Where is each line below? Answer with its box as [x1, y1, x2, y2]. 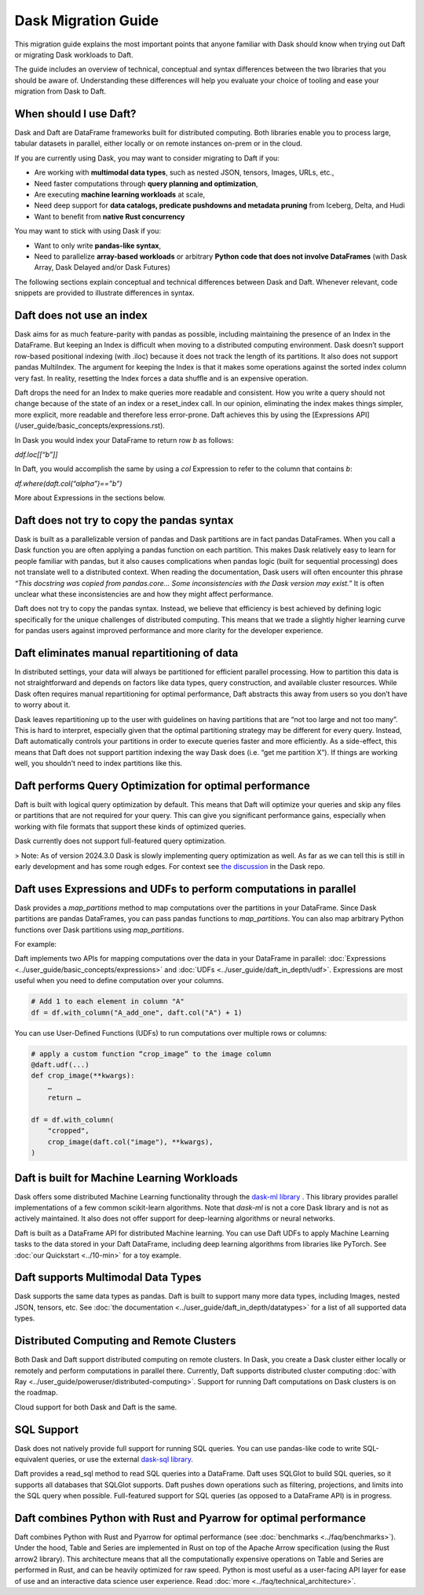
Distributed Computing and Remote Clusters [14, 1334, 236, 1348]
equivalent [14, 1455, 49, 1464]
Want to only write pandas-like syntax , [34, 241, 161, 250]
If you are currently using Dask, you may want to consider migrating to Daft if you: [14, 153, 280, 163]
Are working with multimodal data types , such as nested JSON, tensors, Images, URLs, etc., [34, 168, 334, 177]
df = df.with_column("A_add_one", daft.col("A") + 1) [31, 1007, 243, 1017]
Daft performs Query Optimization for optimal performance [14, 779, 310, 792]
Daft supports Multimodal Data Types [14, 1271, 202, 1284]
